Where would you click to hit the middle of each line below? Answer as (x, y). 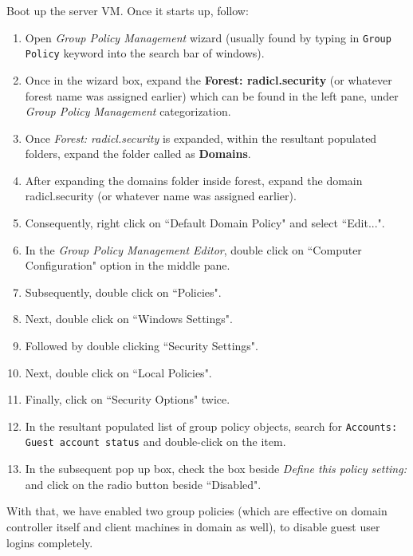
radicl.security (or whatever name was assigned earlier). (161, 196)
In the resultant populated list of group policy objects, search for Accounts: (211, 426)
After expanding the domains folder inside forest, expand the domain (194, 180)
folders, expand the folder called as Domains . (138, 154)
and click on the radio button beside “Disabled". (143, 484)
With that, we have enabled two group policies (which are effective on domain (197, 511)
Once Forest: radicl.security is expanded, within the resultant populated (201, 138)
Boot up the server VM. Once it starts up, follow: (128, 10)
